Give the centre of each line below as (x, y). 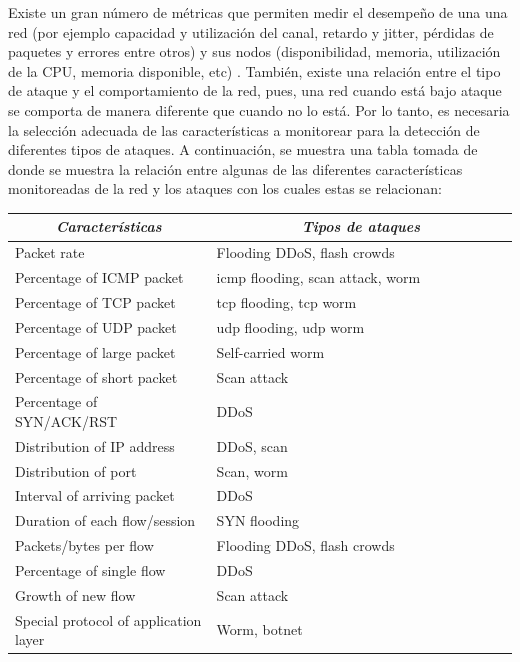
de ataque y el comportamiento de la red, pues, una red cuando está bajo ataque (255, 90)
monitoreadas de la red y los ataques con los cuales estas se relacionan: (225, 188)
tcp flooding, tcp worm (286, 301)
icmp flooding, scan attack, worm (318, 277)
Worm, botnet (259, 629)
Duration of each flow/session (105, 520)
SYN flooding (258, 520)
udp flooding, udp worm (290, 326)
